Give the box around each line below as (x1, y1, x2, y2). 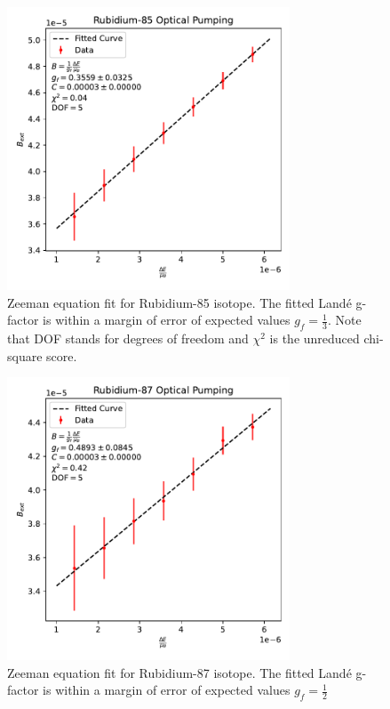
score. (46, 346, 77, 365)
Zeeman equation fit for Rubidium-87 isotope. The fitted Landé (7, 663, 352, 681)
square (7, 346, 43, 365)
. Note (327, 310, 362, 329)
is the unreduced (269, 328, 360, 347)
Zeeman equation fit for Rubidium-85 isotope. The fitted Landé (7, 293, 352, 311)
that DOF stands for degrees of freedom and (7, 328, 249, 347)
